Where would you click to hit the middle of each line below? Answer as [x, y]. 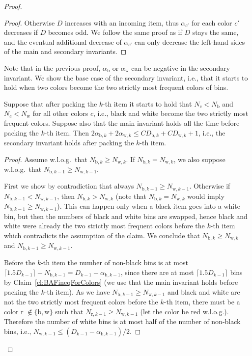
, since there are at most [157, 272]
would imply [206, 196]
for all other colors [60, 113]
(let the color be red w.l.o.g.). [184, 311]
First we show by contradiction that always [69, 186]
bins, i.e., [18, 331]
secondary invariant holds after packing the [69, 142]
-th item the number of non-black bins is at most [114, 262]
